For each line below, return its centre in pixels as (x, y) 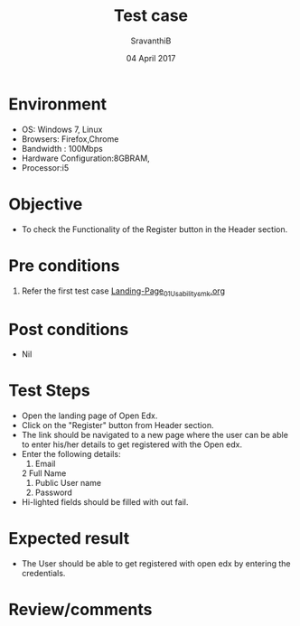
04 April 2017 (151, 58)
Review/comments (80, 610)
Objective (46, 204)
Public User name (68, 483)
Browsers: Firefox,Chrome (70, 139)
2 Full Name (44, 473)
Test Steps (50, 391)
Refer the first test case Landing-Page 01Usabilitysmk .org (123, 292)
